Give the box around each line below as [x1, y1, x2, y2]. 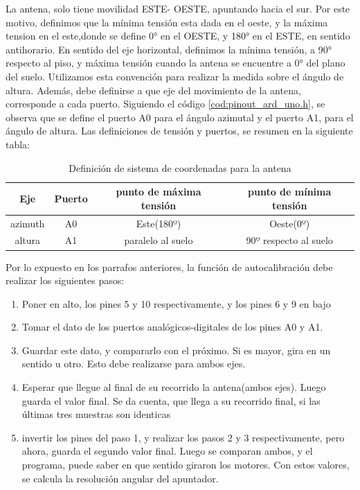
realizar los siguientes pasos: [6, 273, 125, 288]
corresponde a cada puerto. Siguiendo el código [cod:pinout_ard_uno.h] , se [6, 96, 325, 111]
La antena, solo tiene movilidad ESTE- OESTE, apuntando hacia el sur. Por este [6, 1, 350, 15]
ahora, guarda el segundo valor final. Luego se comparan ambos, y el [21, 444, 313, 458]
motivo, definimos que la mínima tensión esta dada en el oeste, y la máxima [6, 15, 328, 29]
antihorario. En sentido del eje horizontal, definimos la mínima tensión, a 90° [6, 42, 332, 56]
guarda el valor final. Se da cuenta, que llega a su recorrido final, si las [21, 393, 321, 408]
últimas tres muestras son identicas [21, 407, 171, 421]
